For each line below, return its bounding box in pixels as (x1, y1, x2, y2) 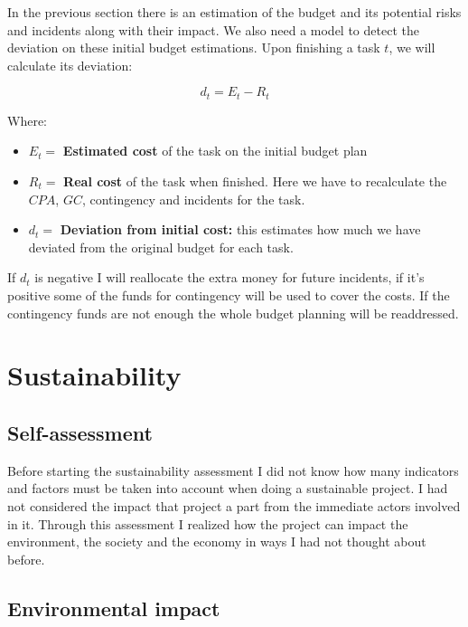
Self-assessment (7, 418, 153, 446)
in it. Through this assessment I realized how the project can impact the (7, 514, 408, 533)
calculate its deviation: (7, 55, 133, 74)
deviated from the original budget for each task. (28, 237, 294, 256)
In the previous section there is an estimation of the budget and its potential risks (7, 3, 462, 21)
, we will (388, 38, 435, 57)
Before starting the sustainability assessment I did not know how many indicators (7, 461, 459, 480)
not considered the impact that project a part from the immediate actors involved (7, 496, 461, 515)
